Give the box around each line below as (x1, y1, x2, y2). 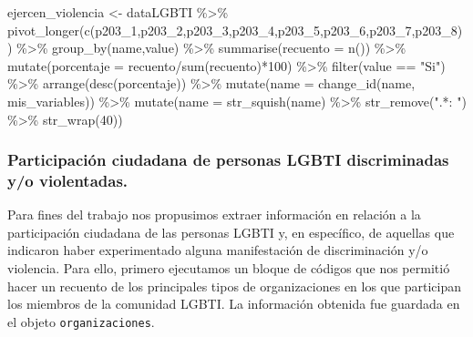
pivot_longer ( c (7, 20, 90, 39)
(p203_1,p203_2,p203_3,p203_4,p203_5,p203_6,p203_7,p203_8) (89, 20, 463, 39)
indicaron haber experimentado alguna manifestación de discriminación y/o (7, 240, 428, 260)
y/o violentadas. (7, 169, 129, 191)
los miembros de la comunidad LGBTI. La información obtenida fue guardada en (7, 294, 460, 313)
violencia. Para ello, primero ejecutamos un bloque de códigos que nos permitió (7, 259, 450, 278)
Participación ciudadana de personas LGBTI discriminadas (7, 148, 449, 171)
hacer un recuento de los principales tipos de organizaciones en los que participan (7, 276, 461, 295)
